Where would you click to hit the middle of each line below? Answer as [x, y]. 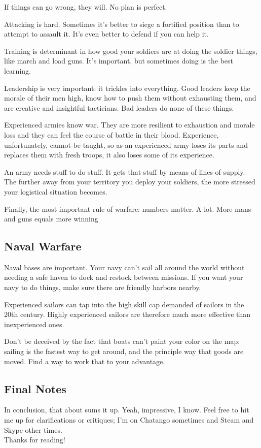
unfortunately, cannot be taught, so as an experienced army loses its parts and [126, 145]
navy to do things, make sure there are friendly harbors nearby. [103, 287]
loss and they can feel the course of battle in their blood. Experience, [111, 134]
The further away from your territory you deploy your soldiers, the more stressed [130, 182]
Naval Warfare [43, 246]
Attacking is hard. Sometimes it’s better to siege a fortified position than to [122, 24]
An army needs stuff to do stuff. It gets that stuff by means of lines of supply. [125, 171]
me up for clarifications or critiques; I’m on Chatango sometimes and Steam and [129, 420]
